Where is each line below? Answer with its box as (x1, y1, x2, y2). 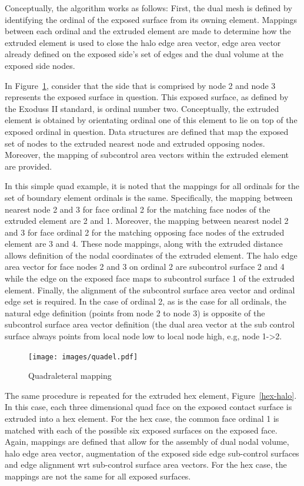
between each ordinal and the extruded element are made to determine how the (5, 25, 291, 37)
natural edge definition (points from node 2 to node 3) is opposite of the (5, 306, 265, 319)
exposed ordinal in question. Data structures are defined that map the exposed (5, 125, 289, 137)
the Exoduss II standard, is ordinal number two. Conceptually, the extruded (5, 102, 279, 114)
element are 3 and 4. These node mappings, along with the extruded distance (5, 237, 283, 250)
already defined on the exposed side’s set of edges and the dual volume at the (5, 48, 284, 60)
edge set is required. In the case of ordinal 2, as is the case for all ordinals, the (5, 295, 287, 308)
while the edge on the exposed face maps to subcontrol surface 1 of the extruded (5, 272, 295, 285)
